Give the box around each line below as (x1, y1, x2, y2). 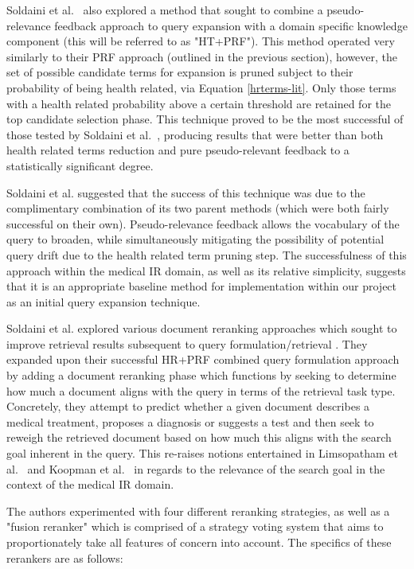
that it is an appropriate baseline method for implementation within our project (6, 278, 397, 294)
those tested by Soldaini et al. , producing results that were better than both (6, 126, 384, 142)
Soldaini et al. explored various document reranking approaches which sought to (6, 320, 397, 337)
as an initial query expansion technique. (6, 293, 201, 310)
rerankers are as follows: (6, 549, 123, 566)
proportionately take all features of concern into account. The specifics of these (6, 534, 392, 550)
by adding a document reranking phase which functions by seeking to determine (6, 367, 396, 384)
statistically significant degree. (6, 157, 154, 173)
